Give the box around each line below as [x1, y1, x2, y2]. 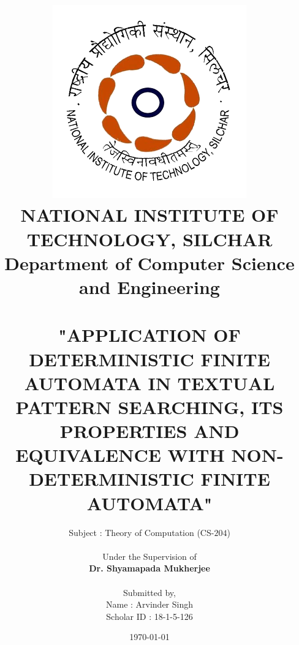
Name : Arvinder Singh [105, 598, 194, 611]
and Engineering [79, 274, 220, 299]
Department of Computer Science [4, 250, 295, 275]
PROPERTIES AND [59, 418, 240, 443]
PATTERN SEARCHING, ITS [15, 394, 284, 419]
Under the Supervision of [102, 549, 197, 562]
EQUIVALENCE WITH [15, 442, 225, 467]
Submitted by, [123, 586, 176, 598]
